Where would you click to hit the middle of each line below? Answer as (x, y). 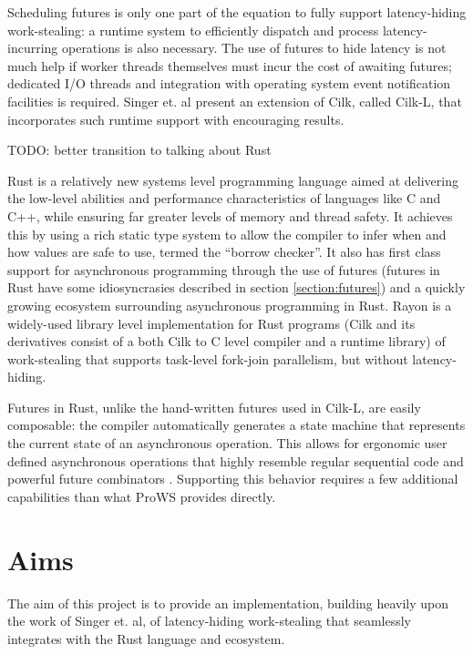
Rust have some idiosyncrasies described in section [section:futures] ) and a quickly (236, 287)
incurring (33, 48)
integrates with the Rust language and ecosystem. (146, 638)
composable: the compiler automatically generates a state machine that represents (236, 425)
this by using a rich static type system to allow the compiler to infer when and (227, 234)
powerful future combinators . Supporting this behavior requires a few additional (233, 479)
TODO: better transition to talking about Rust (139, 150)
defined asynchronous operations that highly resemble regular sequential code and (236, 460)
